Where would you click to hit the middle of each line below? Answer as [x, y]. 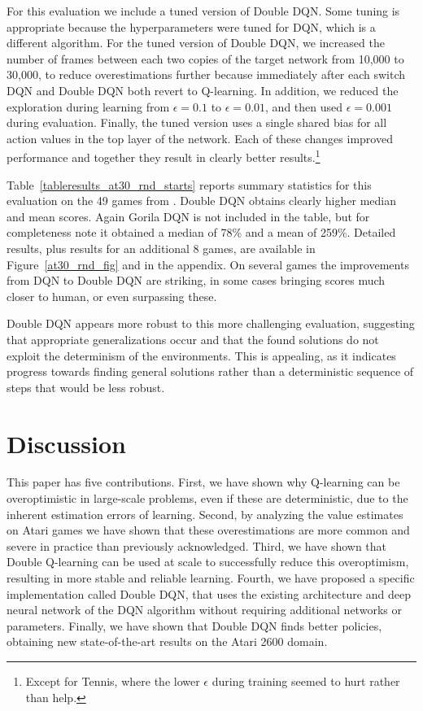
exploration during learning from [88, 106]
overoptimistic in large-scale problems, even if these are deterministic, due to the [207, 498]
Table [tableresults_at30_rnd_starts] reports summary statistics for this [189, 184]
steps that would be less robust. [86, 387]
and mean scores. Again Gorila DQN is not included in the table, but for [188, 216]
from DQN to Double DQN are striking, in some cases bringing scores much [196, 280]
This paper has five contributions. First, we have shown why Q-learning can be [203, 482]
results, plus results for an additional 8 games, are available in [161, 248]
